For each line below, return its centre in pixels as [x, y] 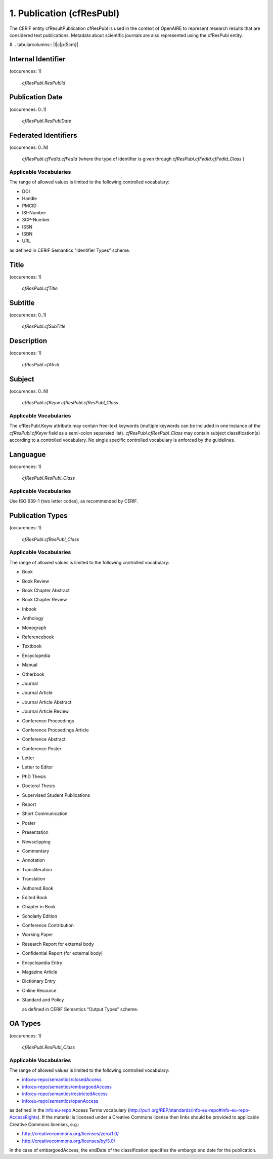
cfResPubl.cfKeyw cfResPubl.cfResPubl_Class [70, 403]
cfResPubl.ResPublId [44, 83]
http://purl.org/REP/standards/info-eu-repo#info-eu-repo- [190, 1110]
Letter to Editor [37, 767]
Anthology [33, 619]
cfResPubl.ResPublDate [47, 121]
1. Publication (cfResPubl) [64, 13]
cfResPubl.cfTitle [40, 288]
